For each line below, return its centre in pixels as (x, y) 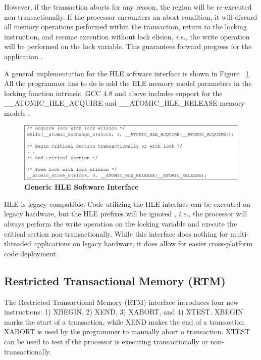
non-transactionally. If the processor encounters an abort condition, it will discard (131, 16)
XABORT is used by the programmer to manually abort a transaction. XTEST (127, 331)
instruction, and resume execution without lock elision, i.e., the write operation (127, 36)
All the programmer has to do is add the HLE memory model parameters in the (128, 83)
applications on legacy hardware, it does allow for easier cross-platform (143, 243)
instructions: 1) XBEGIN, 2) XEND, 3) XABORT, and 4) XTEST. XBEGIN (124, 312)
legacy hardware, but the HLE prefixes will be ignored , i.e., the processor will (126, 214)
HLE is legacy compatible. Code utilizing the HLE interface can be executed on (127, 204)
